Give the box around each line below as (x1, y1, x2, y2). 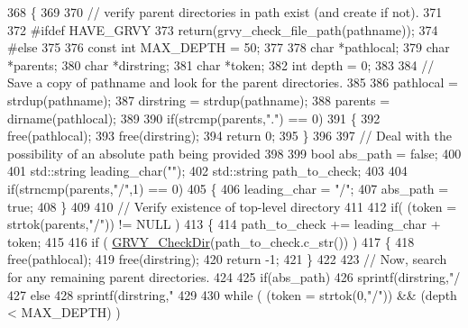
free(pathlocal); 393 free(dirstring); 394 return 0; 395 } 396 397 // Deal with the (7, 126, 452, 145)
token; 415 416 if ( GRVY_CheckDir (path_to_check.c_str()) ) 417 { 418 (7, 232, 415, 251)
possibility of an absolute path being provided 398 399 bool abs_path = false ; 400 (7, 143, 462, 162)
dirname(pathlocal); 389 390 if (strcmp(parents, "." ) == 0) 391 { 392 (7, 108, 381, 127)
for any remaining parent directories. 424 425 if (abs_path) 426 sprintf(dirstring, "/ (7, 267, 461, 286)
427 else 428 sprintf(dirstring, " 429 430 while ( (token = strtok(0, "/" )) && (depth (7, 285, 457, 304)
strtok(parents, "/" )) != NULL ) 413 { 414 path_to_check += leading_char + (7, 214, 441, 233)
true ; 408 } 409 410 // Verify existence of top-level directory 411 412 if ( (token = (7, 196, 457, 215)
